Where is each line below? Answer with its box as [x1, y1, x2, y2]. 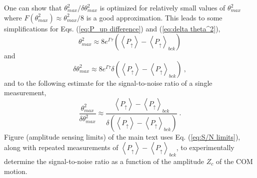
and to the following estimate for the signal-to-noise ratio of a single [4, 77, 212, 88]
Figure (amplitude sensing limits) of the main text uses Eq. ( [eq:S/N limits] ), [4, 131, 240, 142]
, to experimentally [176, 142, 234, 153]
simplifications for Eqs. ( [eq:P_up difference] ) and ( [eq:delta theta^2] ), [4, 23, 220, 33]
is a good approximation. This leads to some [86, 12, 222, 22]
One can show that [4, 2, 62, 12]
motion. [4, 166, 27, 176]
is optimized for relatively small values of [99, 2, 225, 12]
